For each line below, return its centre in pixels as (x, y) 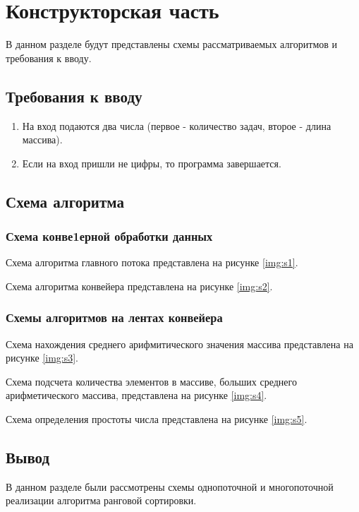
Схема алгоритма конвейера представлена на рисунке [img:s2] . (139, 286)
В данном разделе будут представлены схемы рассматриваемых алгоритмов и (172, 44)
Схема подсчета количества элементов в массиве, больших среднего (151, 381)
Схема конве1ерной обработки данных (109, 236)
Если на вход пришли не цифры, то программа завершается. (152, 163)
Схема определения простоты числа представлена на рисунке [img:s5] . (157, 419)
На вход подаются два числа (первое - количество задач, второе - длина (177, 125)
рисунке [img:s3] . (42, 358)
